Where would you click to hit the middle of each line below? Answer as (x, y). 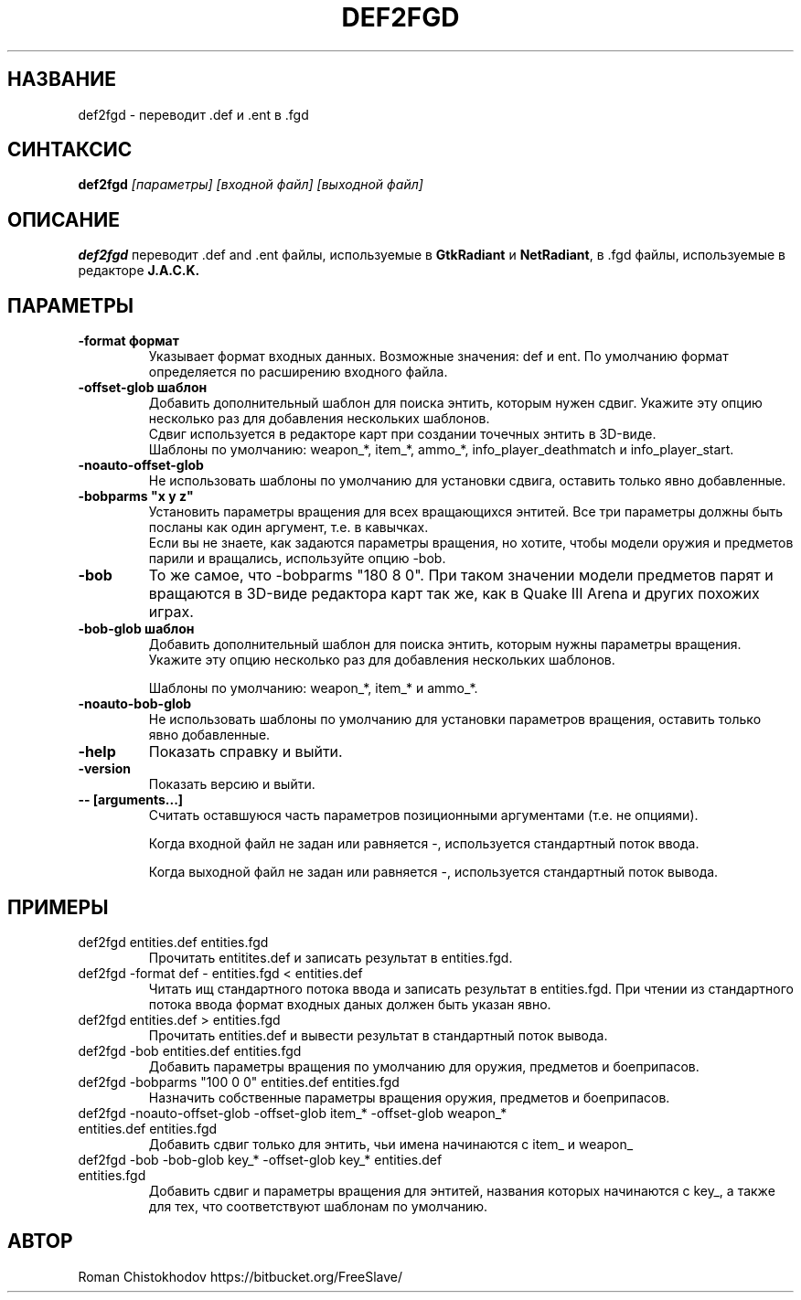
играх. (171, 612)
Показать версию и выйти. (232, 784)
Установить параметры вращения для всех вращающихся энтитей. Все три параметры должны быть (466, 512)
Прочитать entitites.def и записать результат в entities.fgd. (331, 957)
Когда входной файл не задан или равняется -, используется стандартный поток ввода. (424, 844)
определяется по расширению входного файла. (298, 372)
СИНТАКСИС (70, 150)
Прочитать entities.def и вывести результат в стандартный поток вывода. (378, 1035)
